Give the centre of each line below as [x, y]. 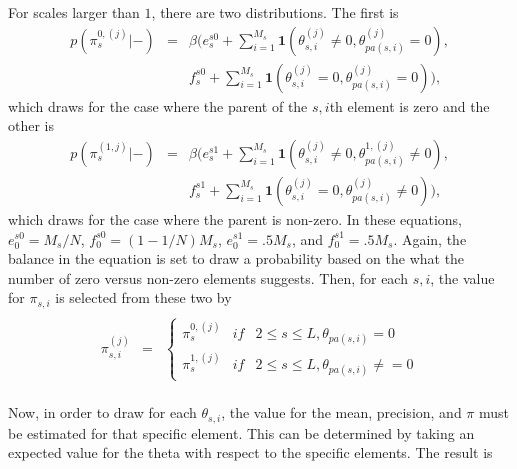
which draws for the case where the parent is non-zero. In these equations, [235, 218]
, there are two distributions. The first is [275, 12]
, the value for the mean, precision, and [341, 412]
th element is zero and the [409, 105]
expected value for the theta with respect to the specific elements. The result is [250, 452]
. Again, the [430, 238]
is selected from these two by [143, 297]
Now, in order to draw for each [102, 412]
